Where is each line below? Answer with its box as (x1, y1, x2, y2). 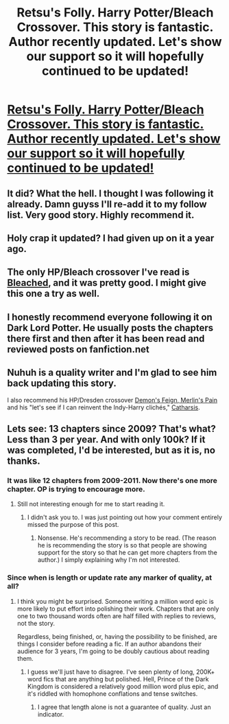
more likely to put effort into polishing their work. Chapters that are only (16, 604, 219, 613)
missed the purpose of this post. (27, 521, 119, 529)
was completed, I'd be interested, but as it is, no (7, 444, 216, 456)
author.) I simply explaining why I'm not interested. (37, 556, 180, 564)
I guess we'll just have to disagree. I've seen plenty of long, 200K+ (27, 668, 215, 676)
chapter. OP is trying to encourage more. (7, 484, 145, 494)
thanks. (7, 455, 41, 466)
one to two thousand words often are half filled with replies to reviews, (16, 611, 216, 620)
